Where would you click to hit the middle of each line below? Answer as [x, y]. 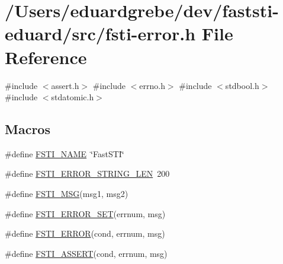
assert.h [65, 85]
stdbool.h [242, 85]
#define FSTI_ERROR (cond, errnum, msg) [85, 233]
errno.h [152, 85]
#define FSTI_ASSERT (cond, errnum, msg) [86, 253]
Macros [28, 129]
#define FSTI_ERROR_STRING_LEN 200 [87, 174]
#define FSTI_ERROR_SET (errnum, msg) [85, 213]
